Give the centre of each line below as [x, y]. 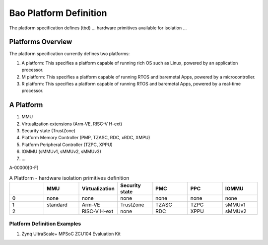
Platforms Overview [41, 42]
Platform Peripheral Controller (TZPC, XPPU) [67, 145]
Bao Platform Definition [58, 13]
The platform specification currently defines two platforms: [69, 54]
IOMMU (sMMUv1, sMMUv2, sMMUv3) [62, 152]
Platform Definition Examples [45, 224]
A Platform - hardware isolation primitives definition [69, 178]
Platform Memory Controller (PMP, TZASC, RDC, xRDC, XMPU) [86, 138]
